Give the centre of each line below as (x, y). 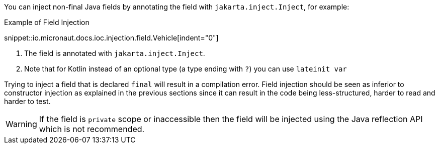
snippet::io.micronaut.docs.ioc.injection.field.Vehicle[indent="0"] (111, 38)
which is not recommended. (92, 129)
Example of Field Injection (47, 22)
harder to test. (27, 101)
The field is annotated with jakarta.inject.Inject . (115, 53)
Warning (21, 124)
